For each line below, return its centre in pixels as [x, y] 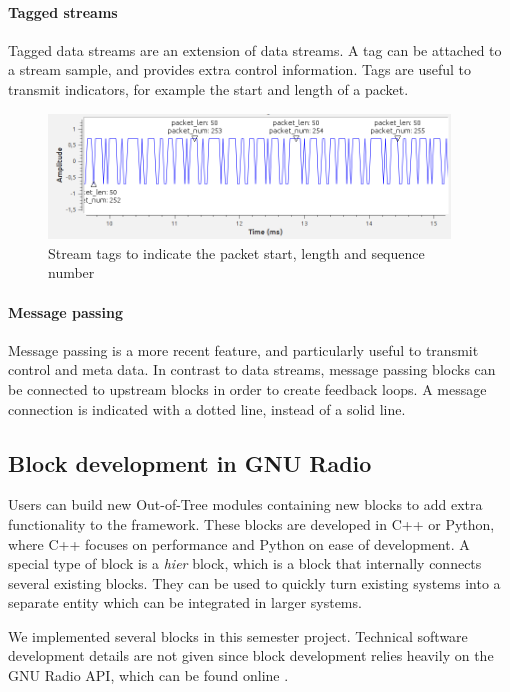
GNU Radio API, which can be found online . [148, 675]
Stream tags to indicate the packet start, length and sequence [236, 252]
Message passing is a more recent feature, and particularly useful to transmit [243, 349]
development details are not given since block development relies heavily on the [251, 655]
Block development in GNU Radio [190, 462]
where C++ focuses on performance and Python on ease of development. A [239, 543]
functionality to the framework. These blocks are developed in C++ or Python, [251, 523]
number [71, 272]
